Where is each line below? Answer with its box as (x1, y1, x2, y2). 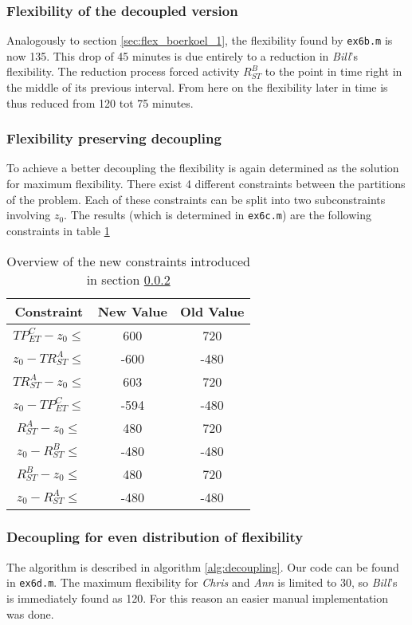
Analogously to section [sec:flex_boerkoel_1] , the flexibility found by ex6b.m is (6, 32, 393, 49)
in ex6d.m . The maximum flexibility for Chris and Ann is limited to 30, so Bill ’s (6, 574, 398, 591)
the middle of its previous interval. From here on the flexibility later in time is (6, 79, 388, 96)
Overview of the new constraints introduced (6, 251, 250, 270)
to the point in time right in (265, 63, 402, 80)
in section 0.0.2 (86, 269, 171, 289)
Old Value (179, 301, 245, 320)
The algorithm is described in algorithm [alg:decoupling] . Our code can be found (6, 558, 399, 575)
